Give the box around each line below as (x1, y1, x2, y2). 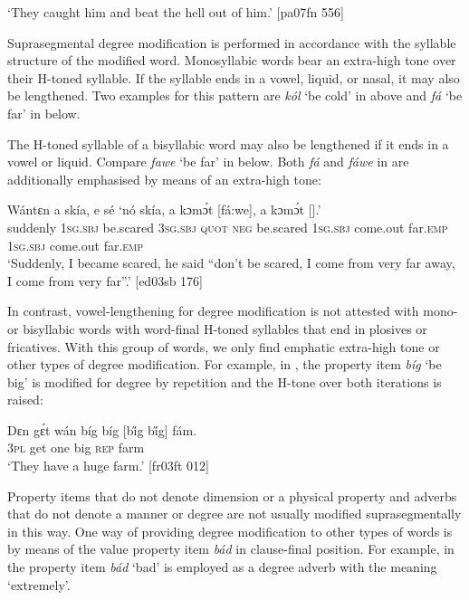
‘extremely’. (7, 575, 71, 594)
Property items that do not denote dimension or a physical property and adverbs (7, 486, 457, 505)
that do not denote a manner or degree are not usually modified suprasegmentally (7, 504, 462, 523)
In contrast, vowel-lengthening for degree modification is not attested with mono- (7, 301, 458, 320)
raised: (7, 390, 43, 409)
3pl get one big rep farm (7, 438, 145, 457)
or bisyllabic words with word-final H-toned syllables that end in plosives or (7, 319, 427, 338)
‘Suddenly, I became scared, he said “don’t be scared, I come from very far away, (7, 253, 455, 272)
